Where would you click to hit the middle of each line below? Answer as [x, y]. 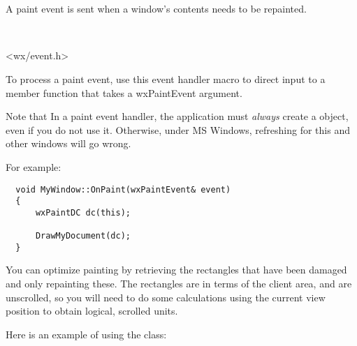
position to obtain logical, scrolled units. [92, 311]
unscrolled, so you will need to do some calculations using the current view [166, 297]
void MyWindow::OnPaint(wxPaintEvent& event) [123, 189]
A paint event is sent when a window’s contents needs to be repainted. [156, 9]
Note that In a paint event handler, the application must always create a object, [177, 116]
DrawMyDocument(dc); [83, 236]
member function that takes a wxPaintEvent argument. [124, 92]
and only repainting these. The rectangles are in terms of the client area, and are [179, 284]
